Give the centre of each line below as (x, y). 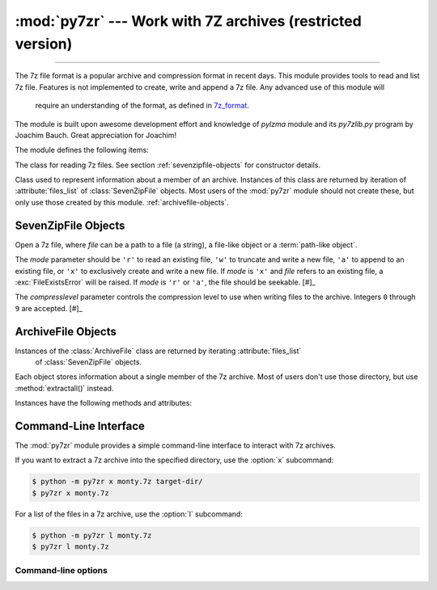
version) (44, 44)
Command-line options (62, 570)
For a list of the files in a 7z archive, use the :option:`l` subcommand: (129, 514)
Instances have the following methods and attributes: (103, 403)
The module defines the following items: (82, 150)
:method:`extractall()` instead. (64, 388)
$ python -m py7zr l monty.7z (92, 535)
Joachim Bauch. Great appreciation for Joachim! (96, 135)
